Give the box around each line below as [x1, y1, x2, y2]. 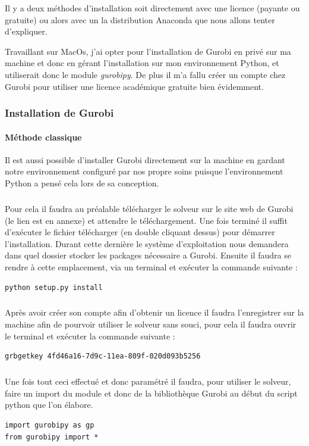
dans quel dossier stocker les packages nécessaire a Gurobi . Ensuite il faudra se [5, 249, 291, 261]
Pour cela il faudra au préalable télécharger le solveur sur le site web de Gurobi [5, 202, 294, 214]
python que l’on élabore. [5, 398, 93, 411]
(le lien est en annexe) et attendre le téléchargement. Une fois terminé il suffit [5, 214, 288, 226]
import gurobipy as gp [5, 421, 94, 430]
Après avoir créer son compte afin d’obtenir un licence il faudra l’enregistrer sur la [5, 306, 304, 319]
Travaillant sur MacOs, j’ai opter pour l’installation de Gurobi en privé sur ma [5, 45, 291, 57]
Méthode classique [5, 130, 82, 143]
